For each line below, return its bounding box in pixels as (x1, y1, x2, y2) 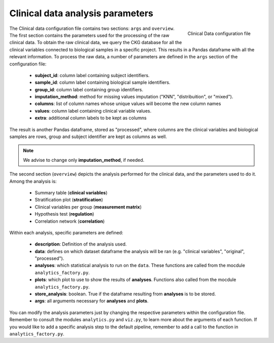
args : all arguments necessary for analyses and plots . (35, 298, 149, 304)
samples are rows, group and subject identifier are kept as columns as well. (9, 133, 167, 140)
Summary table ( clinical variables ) (35, 189, 108, 195)
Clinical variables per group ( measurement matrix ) (35, 203, 142, 210)
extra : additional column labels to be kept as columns (35, 115, 147, 121)
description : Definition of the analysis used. (35, 241, 127, 247)
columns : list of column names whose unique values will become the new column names (35, 100, 221, 107)
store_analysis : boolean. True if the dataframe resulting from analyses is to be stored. (35, 291, 216, 297)
